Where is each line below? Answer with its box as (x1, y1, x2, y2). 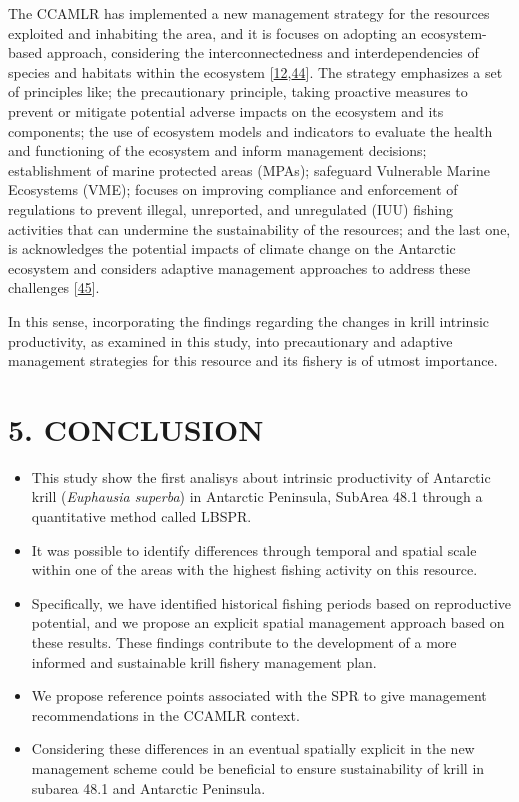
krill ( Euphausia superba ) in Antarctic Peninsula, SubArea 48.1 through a (31, 486, 483, 507)
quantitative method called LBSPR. (31, 506, 252, 526)
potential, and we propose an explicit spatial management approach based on (31, 612, 505, 633)
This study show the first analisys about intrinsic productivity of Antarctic (31, 466, 491, 487)
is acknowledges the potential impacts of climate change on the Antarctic (8, 238, 456, 259)
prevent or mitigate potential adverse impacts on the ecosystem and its (8, 100, 444, 121)
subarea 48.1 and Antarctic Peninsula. (31, 777, 266, 798)
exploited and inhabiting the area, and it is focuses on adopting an (8, 22, 417, 43)
